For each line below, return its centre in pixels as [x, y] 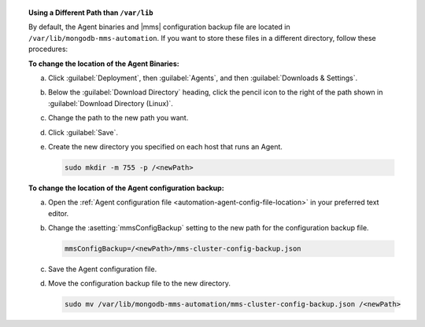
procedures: [48, 49]
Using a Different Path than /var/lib [91, 13]
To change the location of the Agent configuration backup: [126, 188]
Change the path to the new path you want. [118, 118]
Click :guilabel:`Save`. [83, 132]
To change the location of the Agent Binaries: [104, 64]
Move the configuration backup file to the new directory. [140, 284]
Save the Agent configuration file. [103, 269]
